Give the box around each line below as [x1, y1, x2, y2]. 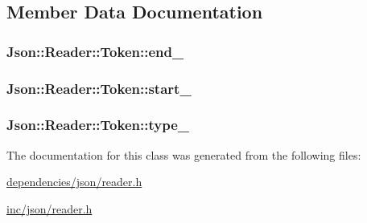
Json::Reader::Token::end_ [6, 41, 184, 61]
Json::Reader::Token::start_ [6, 78, 192, 98]
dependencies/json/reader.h [6, 173, 142, 190]
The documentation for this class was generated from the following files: [6, 146, 361, 163]
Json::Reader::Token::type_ [6, 115, 189, 135]
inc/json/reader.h [6, 200, 93, 217]
